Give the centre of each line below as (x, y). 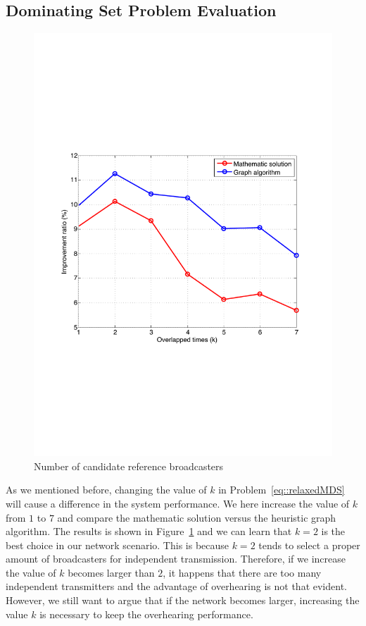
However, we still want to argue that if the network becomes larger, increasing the (183, 600)
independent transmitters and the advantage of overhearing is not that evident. (176, 586)
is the (333, 531)
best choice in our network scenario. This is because (118, 545)
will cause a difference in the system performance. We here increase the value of (178, 503)
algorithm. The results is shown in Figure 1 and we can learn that (149, 531)
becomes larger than (111, 572)
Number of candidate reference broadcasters (129, 466)
